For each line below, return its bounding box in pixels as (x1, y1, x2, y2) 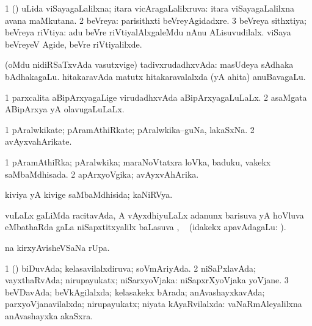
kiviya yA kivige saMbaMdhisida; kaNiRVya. (5, 188, 173, 201)
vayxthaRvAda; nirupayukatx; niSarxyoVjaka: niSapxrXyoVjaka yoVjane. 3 (5, 273, 289, 286)
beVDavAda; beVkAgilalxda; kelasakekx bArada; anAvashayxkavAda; (5, 285, 265, 298)
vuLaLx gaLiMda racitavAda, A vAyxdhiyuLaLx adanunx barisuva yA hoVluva (5, 208, 304, 221)
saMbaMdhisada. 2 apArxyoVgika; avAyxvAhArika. (5, 167, 199, 180)
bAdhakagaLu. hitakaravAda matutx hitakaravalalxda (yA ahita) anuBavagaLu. (5, 70, 306, 82)
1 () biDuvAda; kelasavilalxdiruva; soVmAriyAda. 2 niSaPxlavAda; (5, 261, 256, 274)
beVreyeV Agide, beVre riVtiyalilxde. (5, 37, 142, 50)
